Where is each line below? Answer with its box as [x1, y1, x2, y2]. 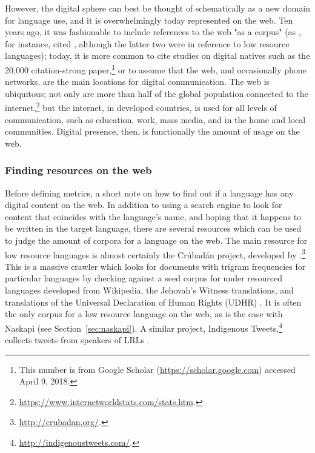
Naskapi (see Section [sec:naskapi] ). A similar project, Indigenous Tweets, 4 [5, 320, 282, 334]
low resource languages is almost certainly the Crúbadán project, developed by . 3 [5, 246, 305, 261]
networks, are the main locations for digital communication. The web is [5, 75, 270, 88]
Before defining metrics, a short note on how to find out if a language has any [5, 186, 294, 199]
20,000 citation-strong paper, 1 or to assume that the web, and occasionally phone [5, 61, 307, 76]
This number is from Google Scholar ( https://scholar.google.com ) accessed [19, 363, 296, 375]
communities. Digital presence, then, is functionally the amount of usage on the [5, 125, 300, 138]
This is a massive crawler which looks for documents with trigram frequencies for [5, 260, 306, 272]
